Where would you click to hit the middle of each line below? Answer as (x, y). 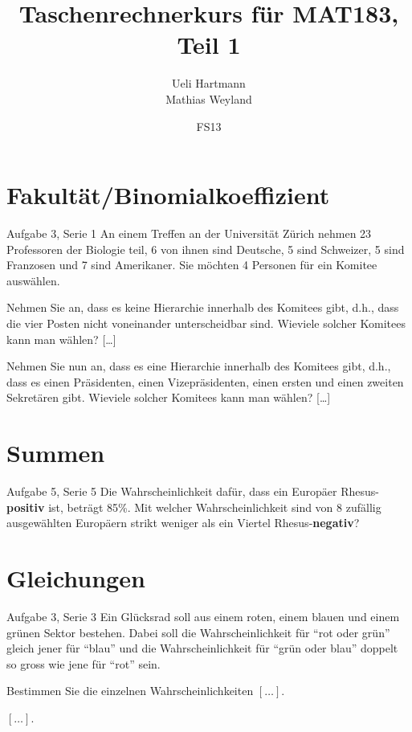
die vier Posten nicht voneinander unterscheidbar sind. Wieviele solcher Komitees (206, 323)
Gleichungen (76, 578)
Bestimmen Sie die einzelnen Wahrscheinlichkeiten (130, 691)
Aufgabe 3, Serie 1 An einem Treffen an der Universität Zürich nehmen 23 (189, 233)
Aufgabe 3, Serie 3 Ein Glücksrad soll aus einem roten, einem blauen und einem (203, 616)
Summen (56, 453)
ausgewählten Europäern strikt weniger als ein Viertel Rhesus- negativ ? (183, 523)
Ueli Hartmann (209, 83)
